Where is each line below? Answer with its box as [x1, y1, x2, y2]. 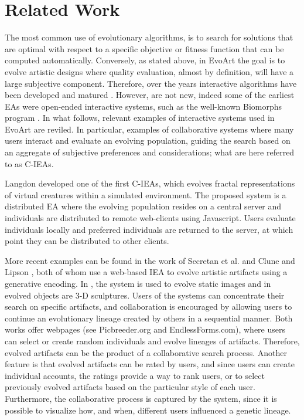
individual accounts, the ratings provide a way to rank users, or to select [5, 369, 265, 381]
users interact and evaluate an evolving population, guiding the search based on [5, 134, 291, 147]
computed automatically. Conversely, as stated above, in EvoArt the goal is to [5, 54, 285, 66]
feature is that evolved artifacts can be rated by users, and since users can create [5, 358, 295, 370]
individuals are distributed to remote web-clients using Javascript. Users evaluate [5, 212, 296, 224]
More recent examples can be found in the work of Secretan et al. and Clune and [5, 254, 295, 266]
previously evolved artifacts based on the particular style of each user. [5, 381, 255, 393]
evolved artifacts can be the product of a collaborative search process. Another [5, 346, 287, 358]
